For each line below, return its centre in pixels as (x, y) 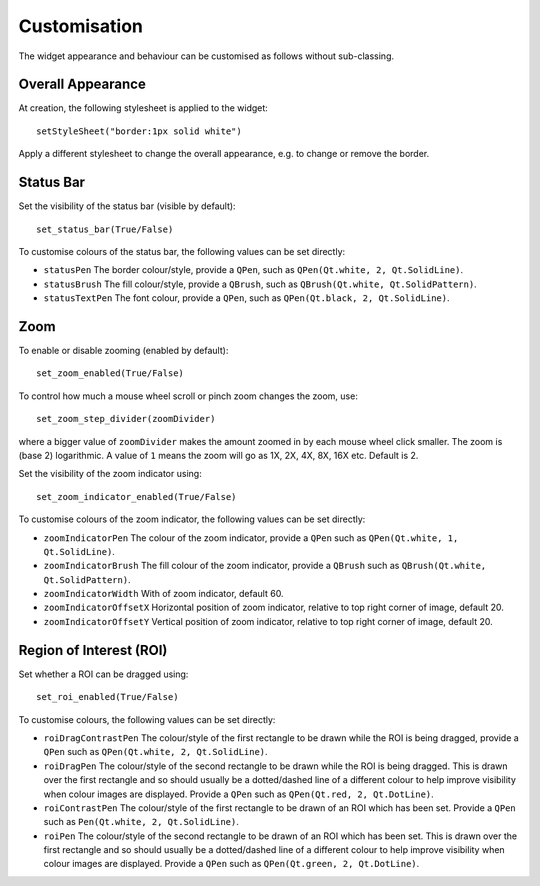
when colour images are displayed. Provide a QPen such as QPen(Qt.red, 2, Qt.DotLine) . (238, 794)
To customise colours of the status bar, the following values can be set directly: (182, 251)
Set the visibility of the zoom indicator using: (110, 474)
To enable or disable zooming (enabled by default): (123, 350)
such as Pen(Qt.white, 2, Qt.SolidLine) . (141, 822)
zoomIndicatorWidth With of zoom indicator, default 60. (163, 594)
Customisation (81, 26)
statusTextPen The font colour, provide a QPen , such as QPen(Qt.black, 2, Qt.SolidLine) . (246, 298)
